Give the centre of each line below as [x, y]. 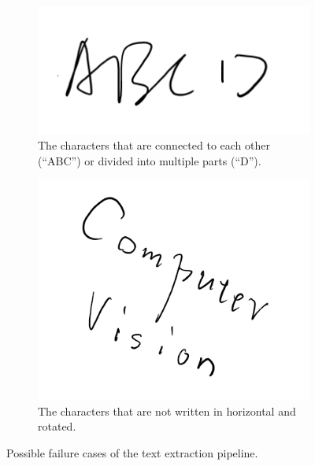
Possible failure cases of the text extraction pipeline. [132, 452]
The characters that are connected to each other [154, 145]
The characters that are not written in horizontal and [167, 411]
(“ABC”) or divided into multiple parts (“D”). [150, 160]
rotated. [57, 426]
